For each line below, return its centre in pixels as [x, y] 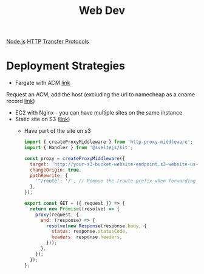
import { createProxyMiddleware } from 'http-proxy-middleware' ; [108, 142]
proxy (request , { [57, 215]
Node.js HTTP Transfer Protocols [48, 42]
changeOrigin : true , [56, 170]
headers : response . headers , [87, 237]
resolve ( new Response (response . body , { [96, 226]
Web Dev [102, 11]
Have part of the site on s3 [57, 131]
